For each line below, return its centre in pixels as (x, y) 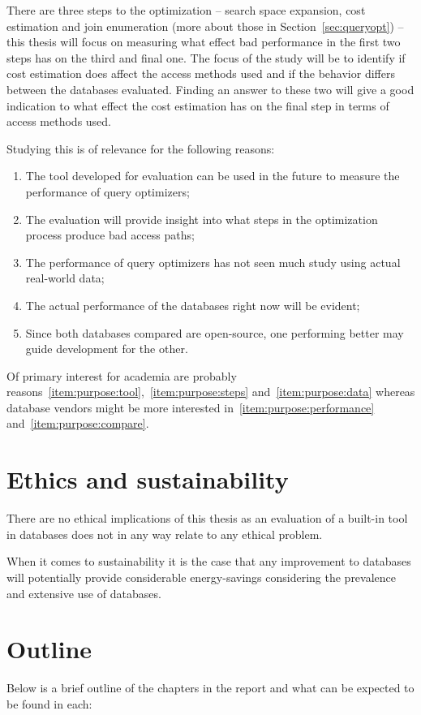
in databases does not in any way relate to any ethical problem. (165, 534)
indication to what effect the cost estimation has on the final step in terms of (198, 105)
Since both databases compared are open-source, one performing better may (215, 332)
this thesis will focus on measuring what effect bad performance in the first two (204, 42)
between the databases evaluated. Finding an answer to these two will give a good (210, 89)
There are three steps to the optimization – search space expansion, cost (186, 10)
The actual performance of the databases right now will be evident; (193, 305)
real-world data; (65, 278)
